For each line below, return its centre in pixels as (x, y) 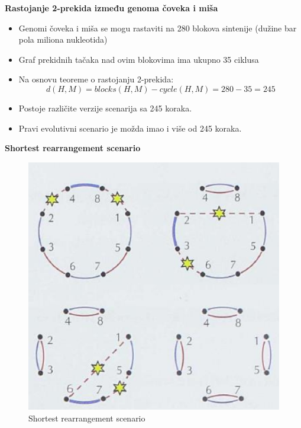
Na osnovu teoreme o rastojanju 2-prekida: (96, 79)
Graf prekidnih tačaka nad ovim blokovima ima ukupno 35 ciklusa (139, 59)
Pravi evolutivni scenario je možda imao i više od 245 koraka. (130, 128)
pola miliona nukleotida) (63, 39)
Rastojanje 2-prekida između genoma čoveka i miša (111, 8)
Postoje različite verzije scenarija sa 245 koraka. (105, 108)
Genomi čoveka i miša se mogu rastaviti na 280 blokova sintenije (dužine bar (158, 28)
